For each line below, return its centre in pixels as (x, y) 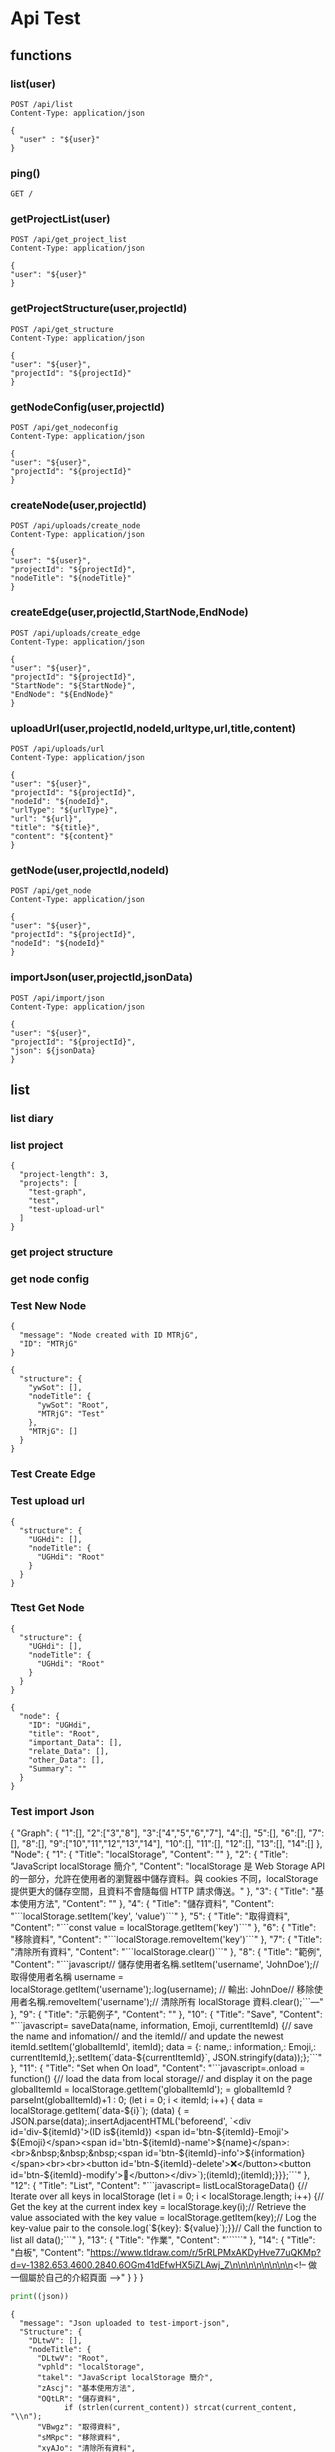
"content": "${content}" (62, 836)
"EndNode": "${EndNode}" (62, 694)
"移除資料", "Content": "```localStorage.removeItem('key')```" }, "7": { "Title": (166, 1939)
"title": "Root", (64, 1733)
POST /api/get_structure (62, 329)
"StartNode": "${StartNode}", (73, 685)
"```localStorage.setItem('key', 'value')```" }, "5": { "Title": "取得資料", (150, 1916)
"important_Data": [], (75, 1742)
